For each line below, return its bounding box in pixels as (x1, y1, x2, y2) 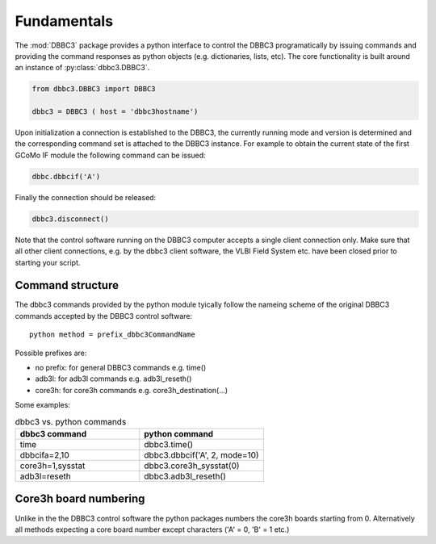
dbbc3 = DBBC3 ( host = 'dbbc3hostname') (31, 107, 199, 116)
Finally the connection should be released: (15, 192, 157, 202)
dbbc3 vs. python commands (15, 416, 127, 427)
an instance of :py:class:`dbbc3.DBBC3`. (15, 63, 150, 73)
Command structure (15, 278, 119, 292)
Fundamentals (15, 12, 113, 30)
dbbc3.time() (144, 438, 194, 450)
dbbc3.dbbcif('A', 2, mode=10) (144, 449, 259, 460)
